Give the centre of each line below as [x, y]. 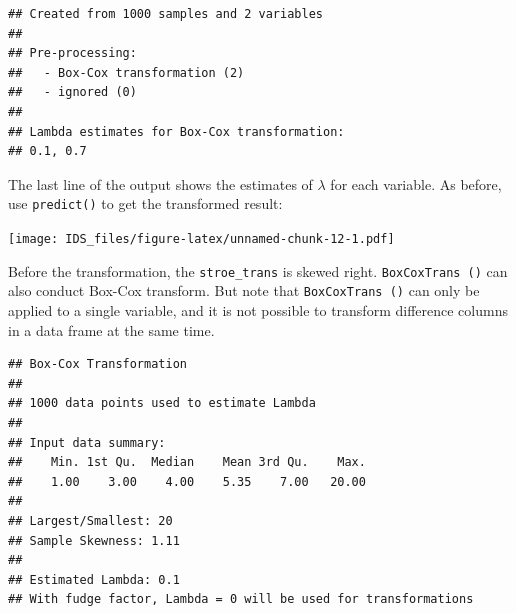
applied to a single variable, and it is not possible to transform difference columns [258, 309]
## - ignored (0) [72, 92]
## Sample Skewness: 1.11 [94, 540]
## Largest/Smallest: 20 [90, 520]
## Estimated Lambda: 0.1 [94, 579]
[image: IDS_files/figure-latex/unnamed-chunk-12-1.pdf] [201, 239]
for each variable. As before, [416, 183]
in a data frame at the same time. [111, 329]
